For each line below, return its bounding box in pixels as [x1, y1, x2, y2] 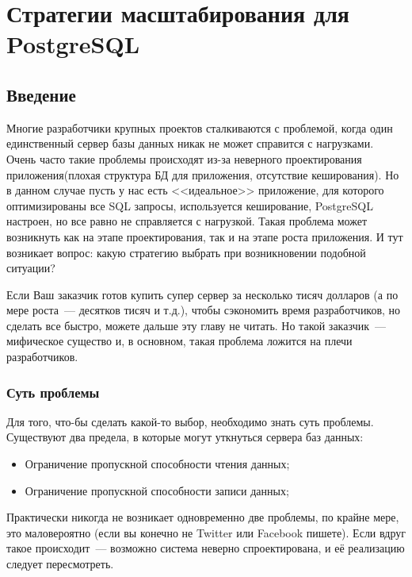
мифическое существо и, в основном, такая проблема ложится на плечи [6, 333, 353, 349]
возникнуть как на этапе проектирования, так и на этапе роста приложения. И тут [6, 228, 403, 244]
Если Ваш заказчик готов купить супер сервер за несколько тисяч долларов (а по [6, 286, 399, 302]
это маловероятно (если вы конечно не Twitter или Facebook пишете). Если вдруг [6, 524, 406, 540]
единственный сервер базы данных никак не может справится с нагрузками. [6, 135, 374, 152]
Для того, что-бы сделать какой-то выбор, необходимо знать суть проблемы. [6, 413, 374, 429]
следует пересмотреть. [6, 556, 114, 572]
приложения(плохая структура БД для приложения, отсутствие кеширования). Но [6, 166, 399, 183]
